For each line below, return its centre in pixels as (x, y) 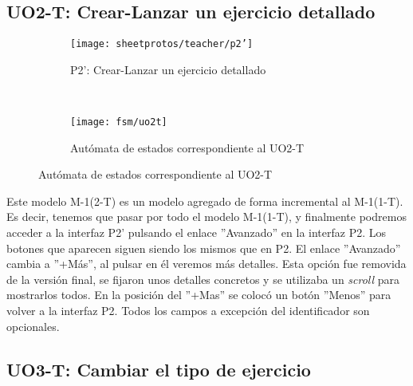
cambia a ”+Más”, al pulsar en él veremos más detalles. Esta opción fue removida (206, 264)
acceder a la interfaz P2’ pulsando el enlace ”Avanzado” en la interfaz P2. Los (197, 232)
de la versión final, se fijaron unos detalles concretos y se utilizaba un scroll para (203, 279)
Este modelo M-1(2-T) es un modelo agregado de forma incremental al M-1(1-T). (205, 201)
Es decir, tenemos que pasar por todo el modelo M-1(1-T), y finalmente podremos (206, 217)
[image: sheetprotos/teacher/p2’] (162, 44)
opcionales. (33, 326)
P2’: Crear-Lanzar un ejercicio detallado (168, 69)
